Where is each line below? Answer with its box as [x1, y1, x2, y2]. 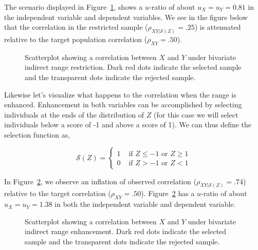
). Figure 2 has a [141, 188, 195, 199]
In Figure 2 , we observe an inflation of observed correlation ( [4, 176, 196, 186]
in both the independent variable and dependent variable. [54, 199, 236, 209]
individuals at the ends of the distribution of [4, 109, 144, 120]
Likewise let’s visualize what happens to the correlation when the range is [4, 89, 236, 100]
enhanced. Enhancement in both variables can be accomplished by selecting [4, 99, 242, 110]
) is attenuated [194, 22, 241, 32]
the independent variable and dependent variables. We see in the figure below [4, 11, 248, 22]
